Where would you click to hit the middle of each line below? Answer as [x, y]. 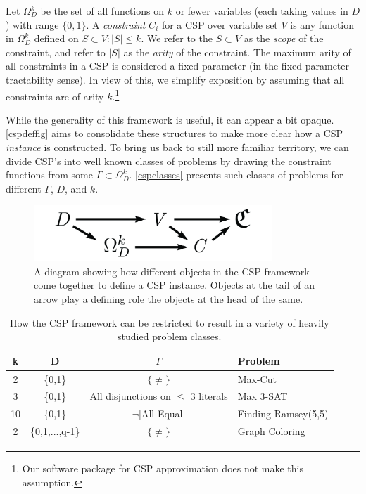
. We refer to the [177, 38]
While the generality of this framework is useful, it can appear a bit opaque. [170, 119]
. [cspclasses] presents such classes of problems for [236, 175]
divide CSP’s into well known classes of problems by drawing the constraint [169, 161]
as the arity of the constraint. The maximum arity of [237, 52]
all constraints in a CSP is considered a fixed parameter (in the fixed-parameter [178, 66]
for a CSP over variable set [220, 24]
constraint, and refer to [56, 52]
